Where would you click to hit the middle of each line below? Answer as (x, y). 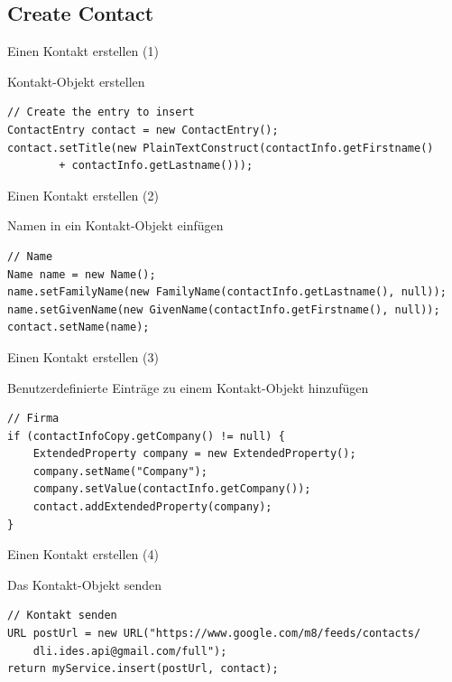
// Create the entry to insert (101, 112)
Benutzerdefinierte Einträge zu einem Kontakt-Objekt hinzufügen (188, 387)
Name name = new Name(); (82, 274)
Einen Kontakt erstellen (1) (83, 51)
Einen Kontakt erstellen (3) (83, 356)
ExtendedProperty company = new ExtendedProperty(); (194, 454)
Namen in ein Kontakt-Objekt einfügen (115, 225)
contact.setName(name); (78, 327)
